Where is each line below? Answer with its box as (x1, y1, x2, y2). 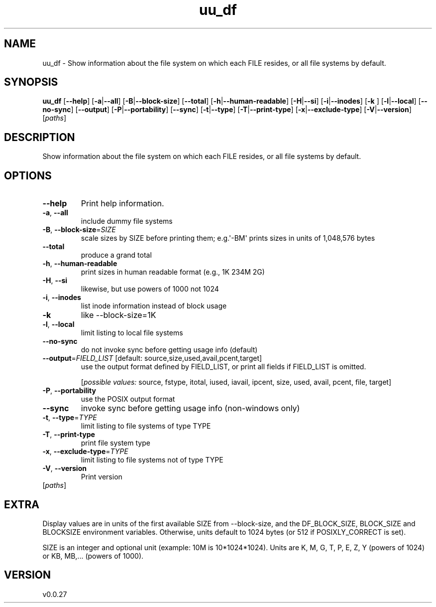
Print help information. (81, 198, 164, 209)
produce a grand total (81, 251, 152, 260)
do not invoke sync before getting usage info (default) (81, 345, 258, 354)
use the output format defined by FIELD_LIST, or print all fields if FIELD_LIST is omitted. (81, 362, 366, 371)
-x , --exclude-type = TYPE (42, 447, 128, 456)
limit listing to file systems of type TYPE (81, 422, 211, 431)
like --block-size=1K (81, 310, 156, 320)
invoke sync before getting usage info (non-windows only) (81, 403, 300, 414)
